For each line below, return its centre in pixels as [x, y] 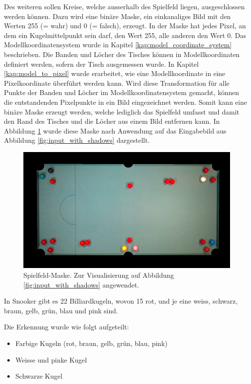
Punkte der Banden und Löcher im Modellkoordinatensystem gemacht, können [122, 92]
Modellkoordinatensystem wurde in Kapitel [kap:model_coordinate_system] [118, 45]
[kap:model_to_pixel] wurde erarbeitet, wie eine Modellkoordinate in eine [115, 73]
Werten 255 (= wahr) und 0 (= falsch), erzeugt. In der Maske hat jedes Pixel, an [125, 26]
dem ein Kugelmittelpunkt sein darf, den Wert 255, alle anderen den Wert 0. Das [125, 35]
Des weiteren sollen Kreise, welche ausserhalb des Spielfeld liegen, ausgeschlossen [125, 6]
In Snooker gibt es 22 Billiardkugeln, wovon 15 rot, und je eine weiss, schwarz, [121, 301]
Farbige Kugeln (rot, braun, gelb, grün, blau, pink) [91, 343]
